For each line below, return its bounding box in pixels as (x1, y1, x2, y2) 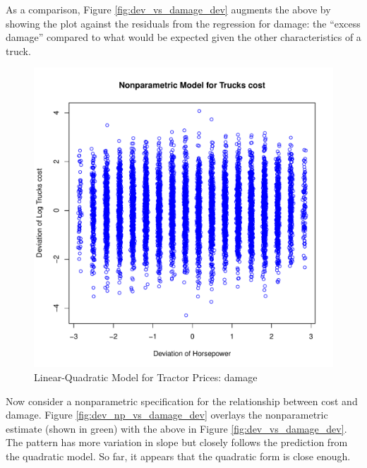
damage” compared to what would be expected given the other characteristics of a (6, 30, 361, 44)
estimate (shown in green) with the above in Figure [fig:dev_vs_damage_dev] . (6, 421, 347, 436)
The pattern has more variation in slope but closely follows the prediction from (6, 435, 348, 450)
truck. (6, 43, 31, 58)
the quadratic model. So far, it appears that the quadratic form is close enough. (6, 448, 351, 463)
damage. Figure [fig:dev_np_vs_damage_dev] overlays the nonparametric (6, 407, 328, 422)
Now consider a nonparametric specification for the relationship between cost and (6, 393, 358, 408)
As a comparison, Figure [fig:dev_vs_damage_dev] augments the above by (6, 2, 331, 16)
